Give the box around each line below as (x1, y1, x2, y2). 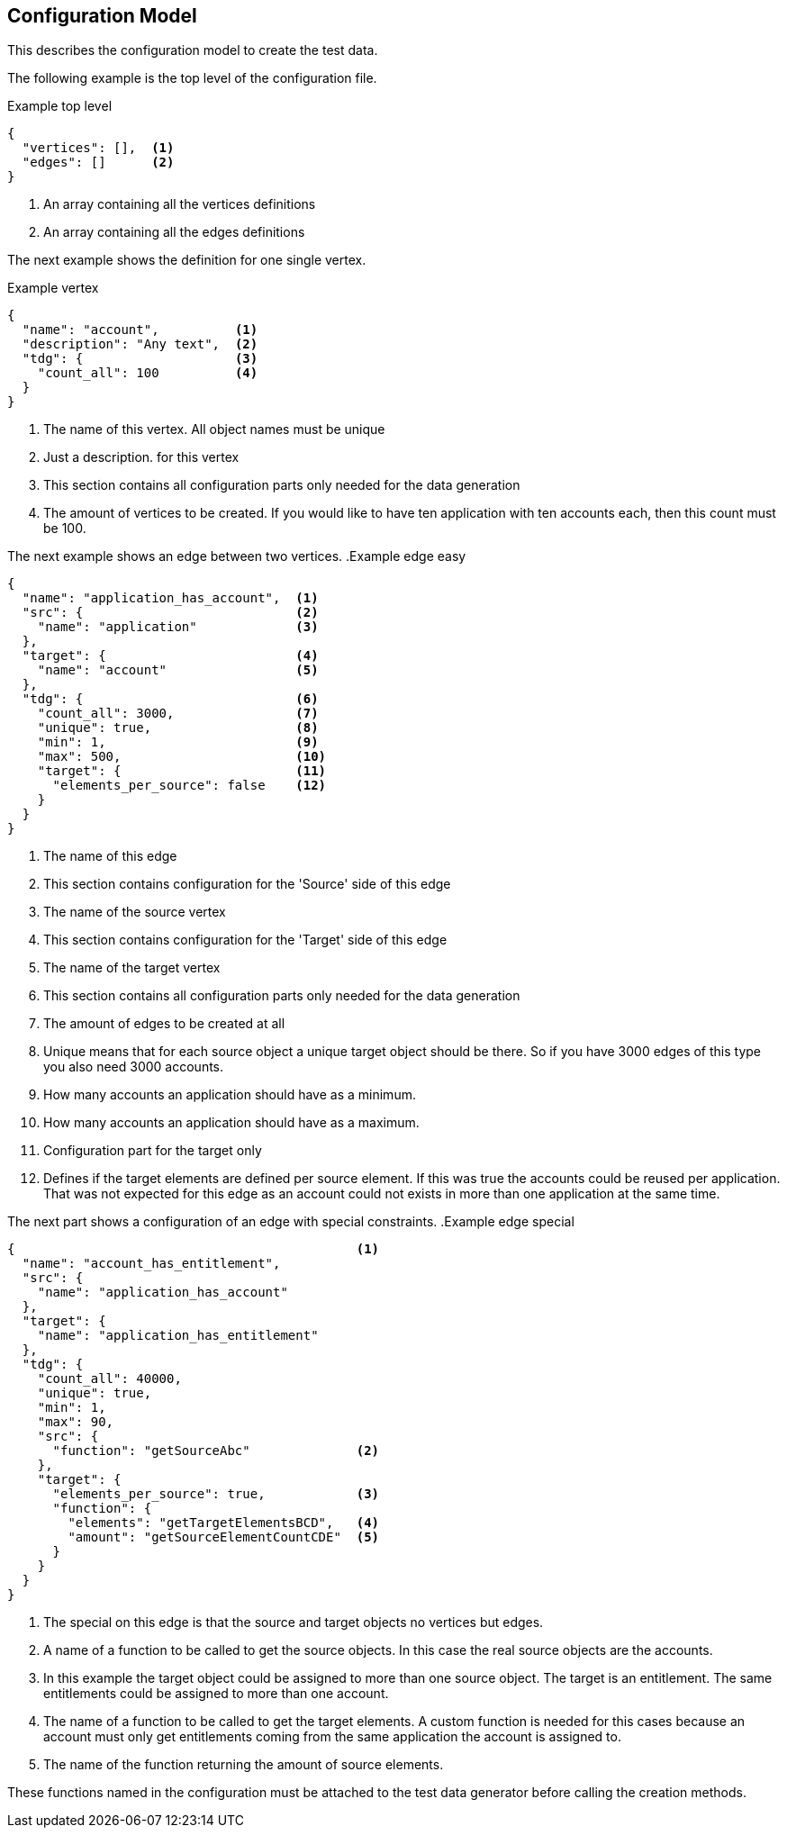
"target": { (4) (22, 648, 319, 664)
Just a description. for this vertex (43, 449, 240, 466)
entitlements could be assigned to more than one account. (43, 1686, 389, 1702)
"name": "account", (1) (22, 322, 258, 338)
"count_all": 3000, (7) (37, 706, 319, 721)
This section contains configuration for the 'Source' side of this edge (43, 876, 451, 892)
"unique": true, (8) (37, 720, 319, 736)
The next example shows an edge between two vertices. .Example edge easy (7, 548, 466, 565)
